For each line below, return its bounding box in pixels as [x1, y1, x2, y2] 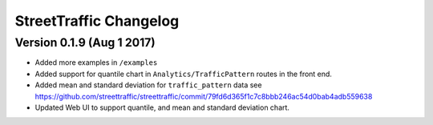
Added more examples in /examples [34, 58, 158, 67]
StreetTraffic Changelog [14, 12, 180, 30]
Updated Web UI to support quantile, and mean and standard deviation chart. [34, 103, 290, 112]
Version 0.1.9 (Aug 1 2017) [14, 35, 156, 50]
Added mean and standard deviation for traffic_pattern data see [34, 80, 262, 90]
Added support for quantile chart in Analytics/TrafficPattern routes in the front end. [34, 69, 333, 79]
